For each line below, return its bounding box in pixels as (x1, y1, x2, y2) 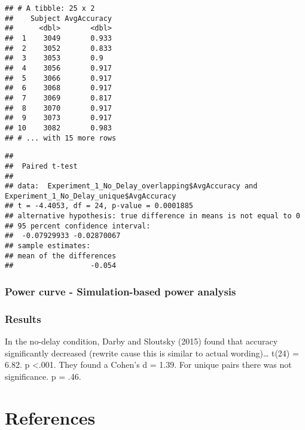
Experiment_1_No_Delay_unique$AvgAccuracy (5, 191, 176, 200)
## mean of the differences (5, 251, 117, 260)
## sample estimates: (5, 242, 91, 251)
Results (5, 311, 41, 326)
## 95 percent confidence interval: (5, 221, 151, 230)
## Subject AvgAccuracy (5, 14, 112, 23)
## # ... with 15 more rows (5, 133, 117, 142)
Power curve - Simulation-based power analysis (5, 283, 236, 298)
